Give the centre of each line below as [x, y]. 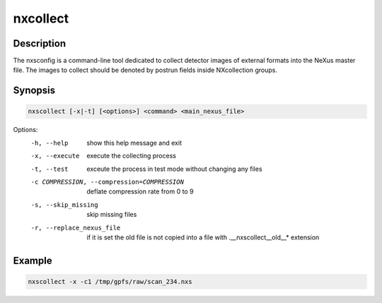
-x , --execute [55, 156]
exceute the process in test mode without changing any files [174, 169]
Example [33, 260]
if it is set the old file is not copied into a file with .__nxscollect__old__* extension [203, 237]
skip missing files [112, 215]
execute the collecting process [132, 156]
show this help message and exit [134, 143]
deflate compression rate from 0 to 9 [140, 191]
